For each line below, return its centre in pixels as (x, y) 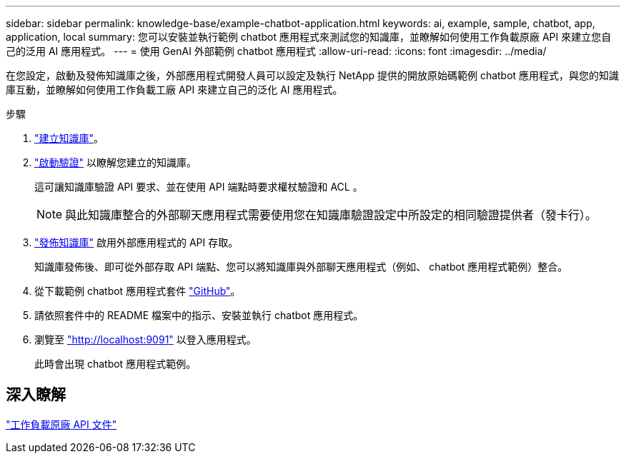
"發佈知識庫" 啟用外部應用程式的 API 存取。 (136, 242)
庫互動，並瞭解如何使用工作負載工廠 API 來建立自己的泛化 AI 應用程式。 (174, 90)
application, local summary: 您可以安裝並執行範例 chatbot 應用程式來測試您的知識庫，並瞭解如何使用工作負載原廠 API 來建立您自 (309, 37)
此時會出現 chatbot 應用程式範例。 (115, 364)
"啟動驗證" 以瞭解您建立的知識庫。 (115, 162)
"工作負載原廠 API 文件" (61, 424)
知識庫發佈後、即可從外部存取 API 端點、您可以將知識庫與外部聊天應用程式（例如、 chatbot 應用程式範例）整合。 (301, 267)
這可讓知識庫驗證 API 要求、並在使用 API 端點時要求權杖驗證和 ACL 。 (199, 187)
